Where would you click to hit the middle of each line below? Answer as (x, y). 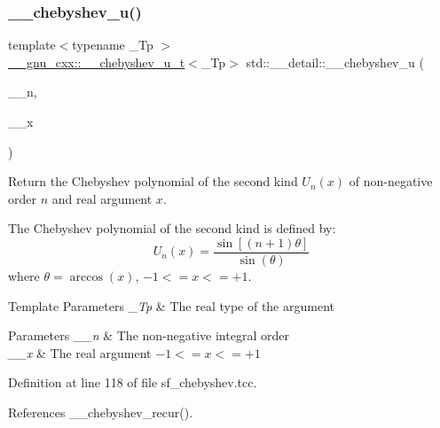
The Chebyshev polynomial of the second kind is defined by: (172, 228)
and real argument (102, 198)
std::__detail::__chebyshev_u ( (335, 62)
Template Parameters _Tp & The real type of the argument (171, 305)
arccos (86, 278)
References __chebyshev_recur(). (101, 412)
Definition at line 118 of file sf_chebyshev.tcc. (133, 382)
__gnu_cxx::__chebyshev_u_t (97, 62)
